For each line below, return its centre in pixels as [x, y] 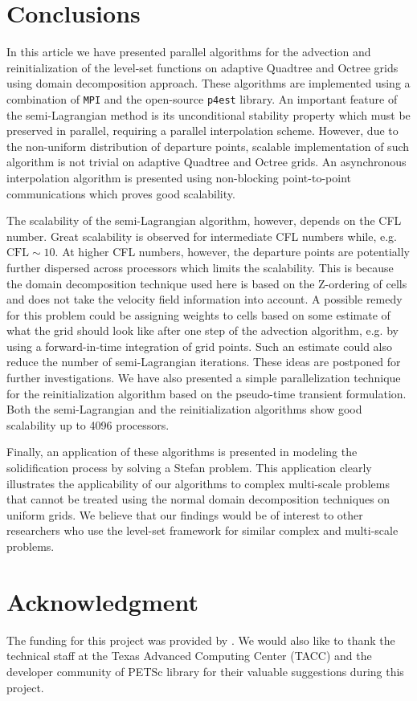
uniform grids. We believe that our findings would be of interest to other [185, 514]
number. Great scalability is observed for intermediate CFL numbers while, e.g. [202, 236]
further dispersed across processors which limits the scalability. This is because [200, 267]
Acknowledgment [102, 601]
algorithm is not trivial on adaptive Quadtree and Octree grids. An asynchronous [206, 162]
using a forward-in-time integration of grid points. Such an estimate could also [199, 346]
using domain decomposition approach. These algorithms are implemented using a [208, 83]
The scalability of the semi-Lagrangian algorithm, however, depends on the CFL [204, 220]
